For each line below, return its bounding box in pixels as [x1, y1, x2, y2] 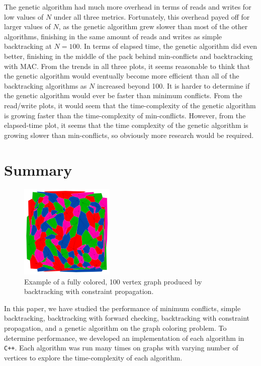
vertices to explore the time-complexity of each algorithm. [4, 352, 183, 362]
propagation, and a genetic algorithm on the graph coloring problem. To [4, 323, 227, 333]
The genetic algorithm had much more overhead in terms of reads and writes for [4, 2, 251, 12]
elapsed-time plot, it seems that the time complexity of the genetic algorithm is [4, 120, 248, 130]
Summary [4, 159, 72, 180]
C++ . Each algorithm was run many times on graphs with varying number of [4, 342, 238, 353]
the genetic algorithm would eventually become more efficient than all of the [4, 70, 239, 81]
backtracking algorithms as [4, 80, 87, 91]
